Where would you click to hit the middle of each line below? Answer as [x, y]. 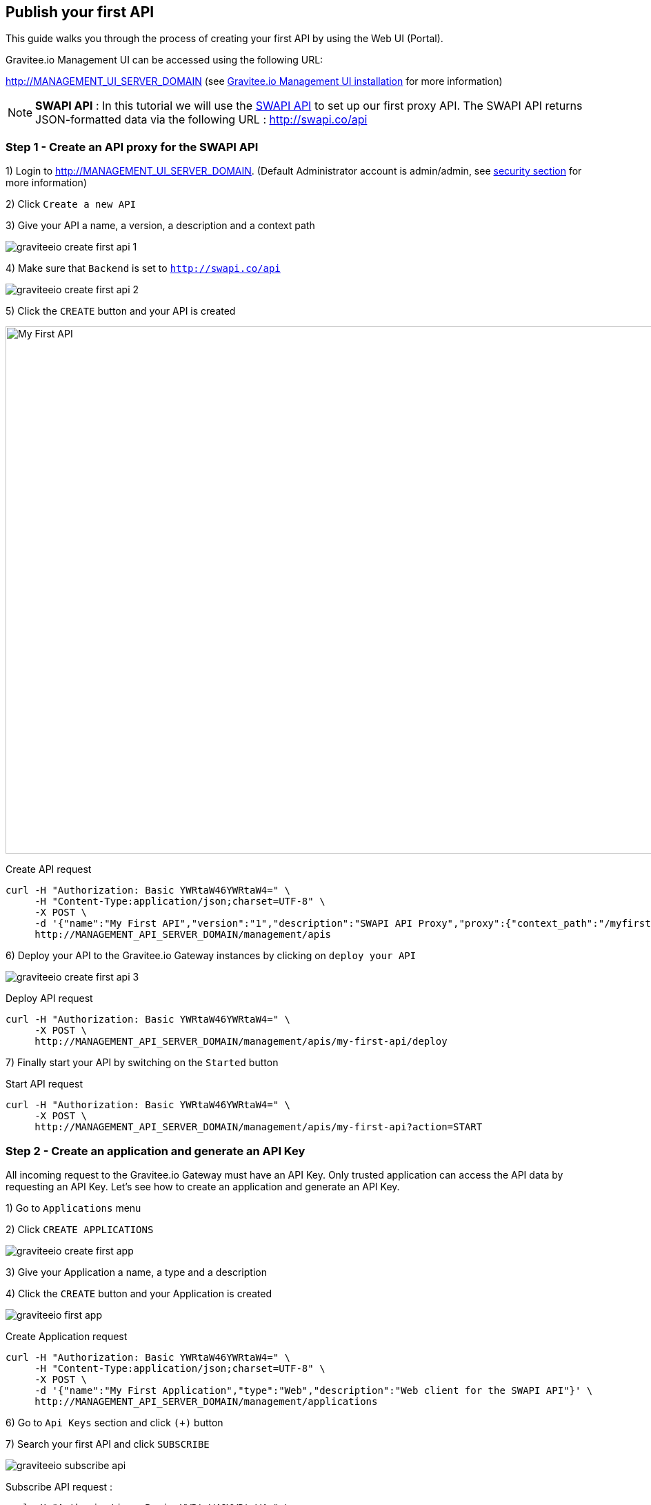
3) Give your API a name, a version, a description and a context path [160, 226]
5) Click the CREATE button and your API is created [121, 311]
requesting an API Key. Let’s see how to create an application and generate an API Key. [203, 1186]
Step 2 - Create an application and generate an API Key [156, 1151]
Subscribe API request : [59, 1486]
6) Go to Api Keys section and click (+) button [114, 1422]
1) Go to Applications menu [73, 1208]
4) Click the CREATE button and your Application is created [139, 1293]
